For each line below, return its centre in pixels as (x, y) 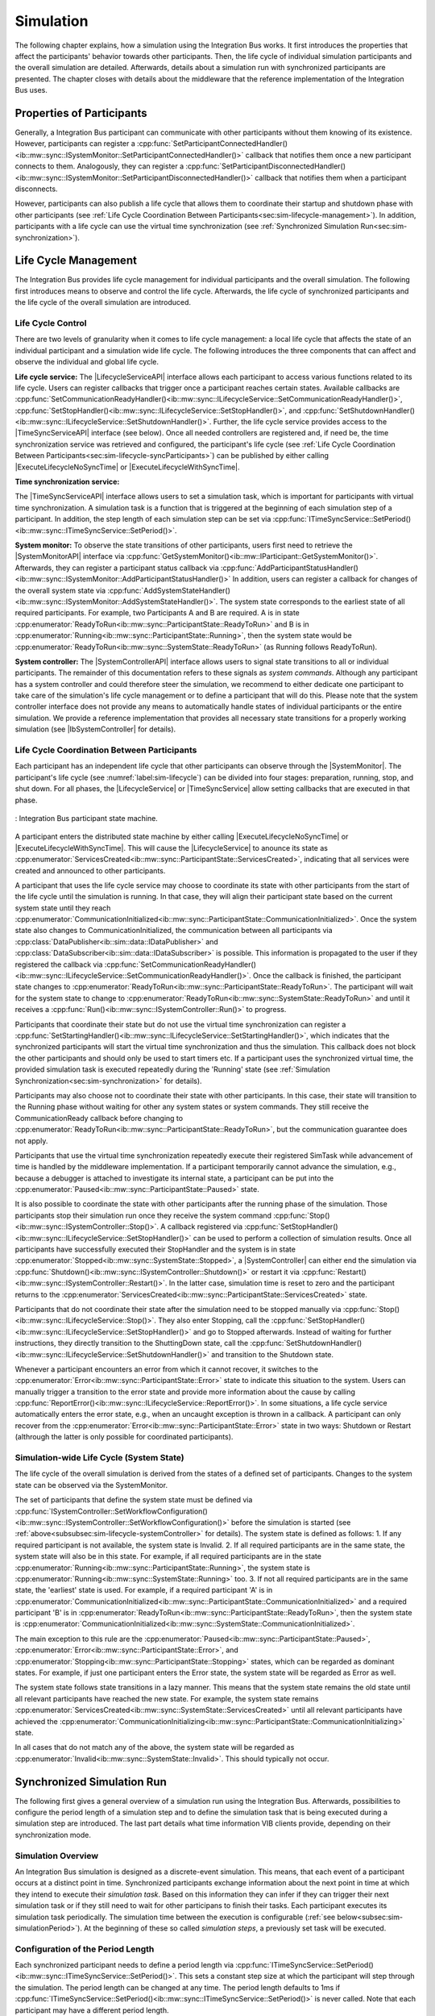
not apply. (31, 1140)
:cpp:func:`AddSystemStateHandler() (169, 590)
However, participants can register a (75, 144)
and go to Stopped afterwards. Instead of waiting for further (292, 1331)
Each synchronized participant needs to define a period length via (124, 1965)
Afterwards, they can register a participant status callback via (117, 568)
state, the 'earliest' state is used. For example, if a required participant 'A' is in (144, 1590)
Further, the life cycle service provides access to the (300, 422)
